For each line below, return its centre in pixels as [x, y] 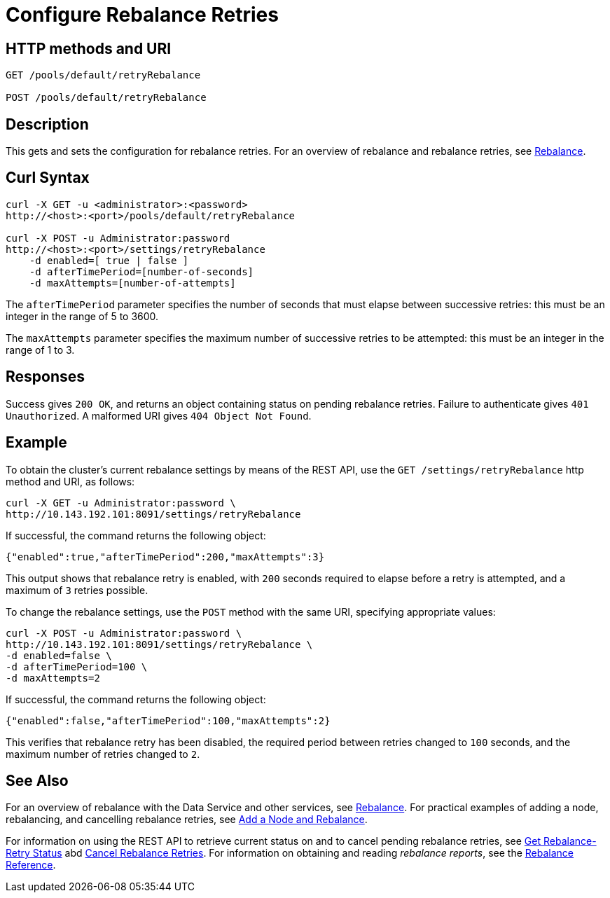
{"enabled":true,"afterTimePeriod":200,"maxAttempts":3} [165, 557]
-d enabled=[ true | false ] [109, 260]
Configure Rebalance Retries [142, 15]
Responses [46, 377]
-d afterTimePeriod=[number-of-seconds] [141, 271]
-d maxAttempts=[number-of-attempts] [132, 283]
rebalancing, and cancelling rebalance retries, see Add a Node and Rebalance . [187, 820]
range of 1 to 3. [40, 350]
